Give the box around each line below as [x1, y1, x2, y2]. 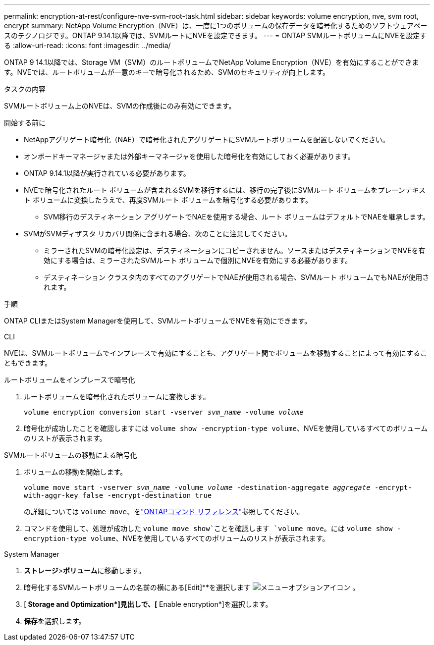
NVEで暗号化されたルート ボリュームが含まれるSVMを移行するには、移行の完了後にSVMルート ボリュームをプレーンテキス [24, 186, 426, 194]
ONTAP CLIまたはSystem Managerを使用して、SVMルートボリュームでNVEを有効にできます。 [4, 317, 312, 325]
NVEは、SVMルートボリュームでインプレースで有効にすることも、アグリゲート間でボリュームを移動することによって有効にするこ [4, 349, 427, 357]
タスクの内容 [4, 85, 46, 93]
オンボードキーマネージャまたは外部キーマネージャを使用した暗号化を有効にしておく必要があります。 [24, 152, 355, 161]
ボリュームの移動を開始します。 [24, 468, 127, 476]
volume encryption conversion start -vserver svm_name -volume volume [24, 408, 304, 416]
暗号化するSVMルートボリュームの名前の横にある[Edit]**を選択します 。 [24, 583, 360, 591]
